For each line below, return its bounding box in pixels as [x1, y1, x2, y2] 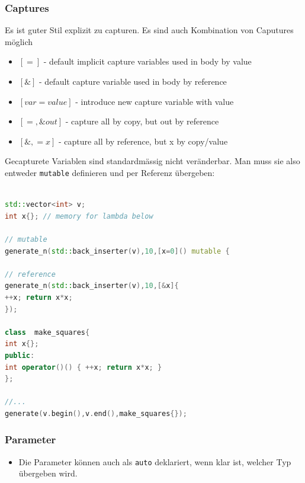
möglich [5, 35, 33, 47]
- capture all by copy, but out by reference [65, 115, 219, 127]
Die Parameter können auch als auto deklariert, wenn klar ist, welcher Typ [18, 455, 291, 468]
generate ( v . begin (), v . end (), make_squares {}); [5, 409, 187, 418]
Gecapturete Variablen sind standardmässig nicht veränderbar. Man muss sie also [5, 155, 300, 167]
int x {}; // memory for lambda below [5, 212, 153, 220]
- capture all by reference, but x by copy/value [58, 135, 228, 147]
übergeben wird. [18, 467, 78, 479]
